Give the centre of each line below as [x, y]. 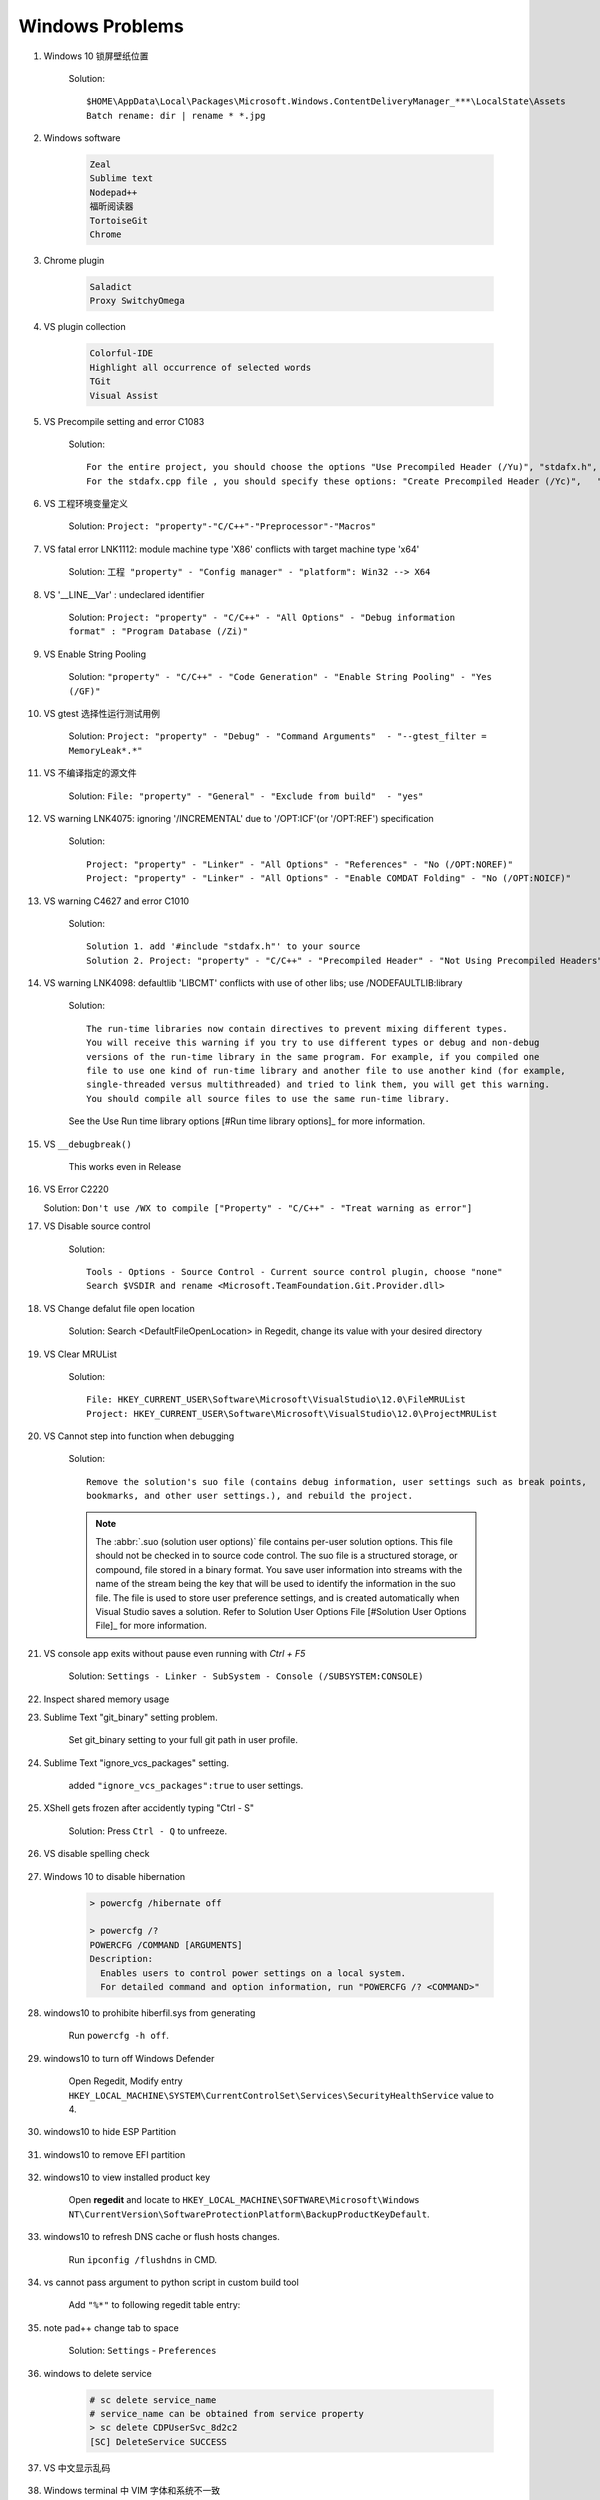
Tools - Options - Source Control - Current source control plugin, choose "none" [294, 1271]
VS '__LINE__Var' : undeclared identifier [124, 594]
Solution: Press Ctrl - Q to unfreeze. [148, 1831]
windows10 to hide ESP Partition [110, 2132]
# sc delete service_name [153, 2399]
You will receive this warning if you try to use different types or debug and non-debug [313, 1043]
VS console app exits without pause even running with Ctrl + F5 [174, 1653]
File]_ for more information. [151, 1626]
